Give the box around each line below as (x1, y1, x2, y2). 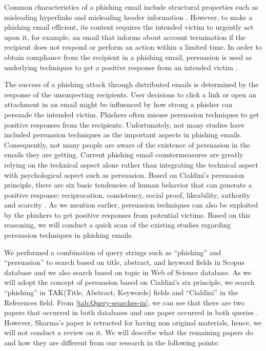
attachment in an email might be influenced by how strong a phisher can (4, 99, 233, 110)
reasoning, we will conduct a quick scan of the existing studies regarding (4, 219, 231, 230)
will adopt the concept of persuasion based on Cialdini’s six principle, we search (4, 277, 255, 287)
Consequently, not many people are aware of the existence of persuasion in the (4, 139, 250, 150)
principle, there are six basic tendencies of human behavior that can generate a (4, 179, 252, 190)
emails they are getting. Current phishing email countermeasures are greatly (4, 149, 243, 160)
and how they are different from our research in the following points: (4, 337, 219, 347)
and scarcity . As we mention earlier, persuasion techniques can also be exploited (4, 199, 258, 210)
